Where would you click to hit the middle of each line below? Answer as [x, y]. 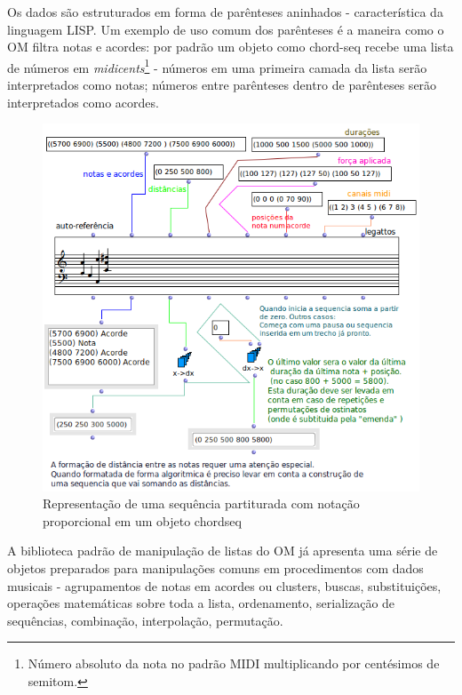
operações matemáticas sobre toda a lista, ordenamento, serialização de [201, 603]
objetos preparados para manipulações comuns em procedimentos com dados [215, 567]
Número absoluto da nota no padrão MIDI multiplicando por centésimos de [234, 663]
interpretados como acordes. [83, 102]
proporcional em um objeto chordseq [142, 520]
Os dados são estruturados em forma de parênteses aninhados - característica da [225, 12]
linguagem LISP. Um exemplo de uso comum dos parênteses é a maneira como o [226, 29]
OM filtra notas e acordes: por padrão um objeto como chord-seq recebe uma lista [231, 47]
